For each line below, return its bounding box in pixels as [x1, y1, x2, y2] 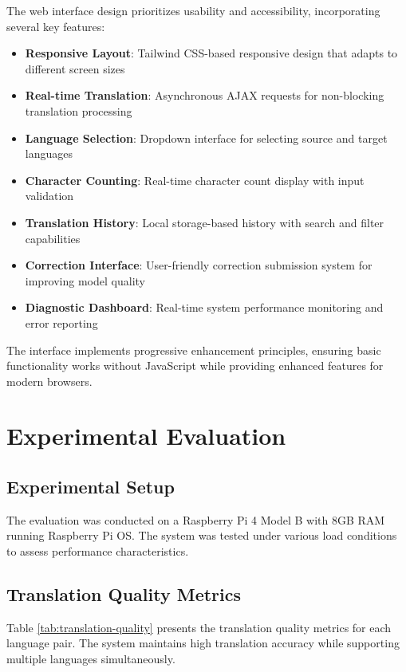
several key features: [6, 18, 105, 34]
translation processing [25, 102, 132, 119]
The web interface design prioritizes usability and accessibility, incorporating [6, 2, 380, 18]
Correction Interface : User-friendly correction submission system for [25, 257, 372, 273]
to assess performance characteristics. [6, 543, 189, 560]
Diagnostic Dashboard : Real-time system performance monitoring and [25, 299, 384, 316]
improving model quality [25, 272, 145, 289]
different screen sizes [25, 60, 125, 77]
